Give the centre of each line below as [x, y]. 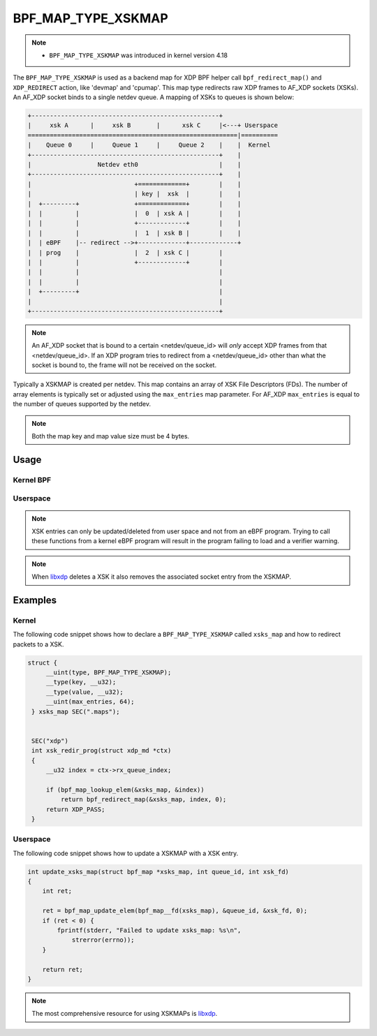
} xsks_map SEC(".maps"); [76, 711]
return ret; [63, 969]
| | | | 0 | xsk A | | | [134, 213]
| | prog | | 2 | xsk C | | [125, 252]
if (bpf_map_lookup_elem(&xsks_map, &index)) [125, 790]
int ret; [57, 891]
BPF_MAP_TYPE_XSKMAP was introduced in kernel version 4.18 [139, 55]
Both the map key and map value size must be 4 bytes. [111, 436]
